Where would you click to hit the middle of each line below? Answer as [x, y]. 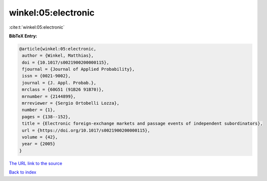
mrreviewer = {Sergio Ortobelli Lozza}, [71, 103]
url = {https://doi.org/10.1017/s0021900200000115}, [86, 130]
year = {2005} [39, 144]
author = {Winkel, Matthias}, [58, 56]
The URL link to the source [36, 163]
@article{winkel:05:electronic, [58, 49]
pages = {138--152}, [46, 117]
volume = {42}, [40, 137]
